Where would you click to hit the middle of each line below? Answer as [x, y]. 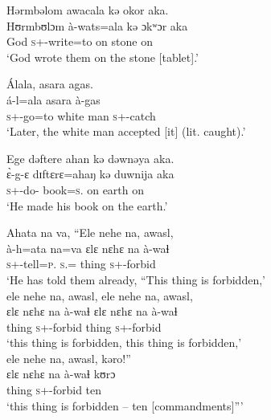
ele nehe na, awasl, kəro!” [69, 358]
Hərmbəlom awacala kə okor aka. [88, 10]
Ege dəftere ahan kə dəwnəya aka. [90, 158]
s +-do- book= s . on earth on [76, 189]
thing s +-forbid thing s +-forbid [84, 326]
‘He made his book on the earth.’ [87, 205]
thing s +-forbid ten [54, 390]
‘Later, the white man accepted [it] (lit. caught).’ [126, 131]
